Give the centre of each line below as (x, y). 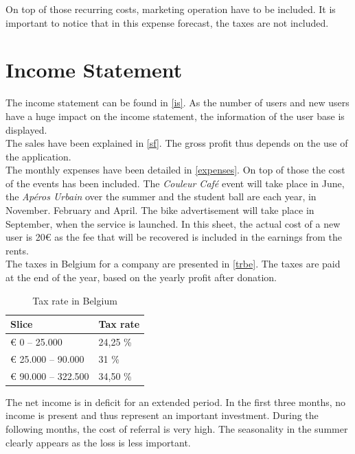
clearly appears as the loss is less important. (98, 442)
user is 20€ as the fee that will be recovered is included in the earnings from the (174, 237)
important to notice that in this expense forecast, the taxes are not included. (167, 22)
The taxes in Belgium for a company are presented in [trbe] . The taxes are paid (173, 264)
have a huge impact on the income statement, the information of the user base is (175, 116)
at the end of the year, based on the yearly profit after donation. (141, 277)
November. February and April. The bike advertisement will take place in (160, 210)
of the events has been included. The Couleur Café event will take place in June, (175, 183)
